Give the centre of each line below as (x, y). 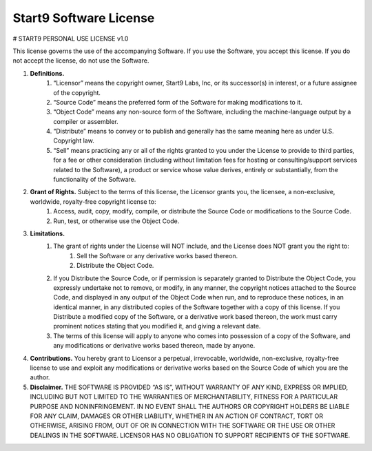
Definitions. (47, 73)
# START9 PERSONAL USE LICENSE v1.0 (71, 39)
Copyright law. (74, 140)
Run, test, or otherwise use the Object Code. (116, 221)
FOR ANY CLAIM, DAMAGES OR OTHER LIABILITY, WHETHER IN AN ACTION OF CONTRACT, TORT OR (177, 416)
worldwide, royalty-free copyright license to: (93, 201)
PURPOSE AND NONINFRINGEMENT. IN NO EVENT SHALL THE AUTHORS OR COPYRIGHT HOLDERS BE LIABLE (190, 406)
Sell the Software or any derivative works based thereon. (157, 255)
